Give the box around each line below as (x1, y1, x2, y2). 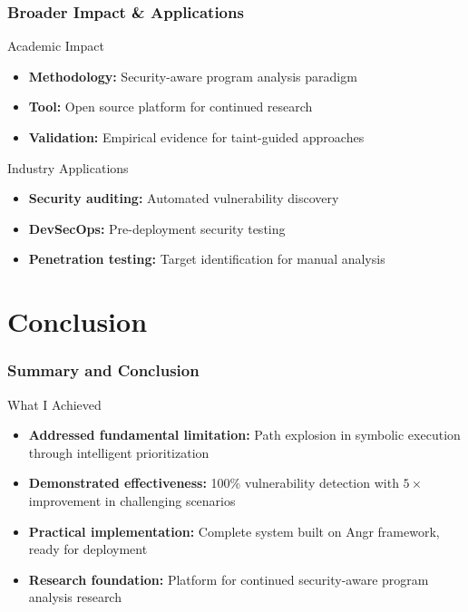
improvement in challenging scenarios (28, 491, 236, 510)
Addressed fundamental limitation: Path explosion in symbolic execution (28, 425, 461, 444)
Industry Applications (7, 158, 129, 177)
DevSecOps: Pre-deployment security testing (28, 219, 286, 238)
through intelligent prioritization (28, 442, 210, 461)
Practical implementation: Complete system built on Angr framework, (28, 521, 440, 540)
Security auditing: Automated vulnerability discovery (28, 189, 339, 208)
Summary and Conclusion (7, 359, 200, 382)
